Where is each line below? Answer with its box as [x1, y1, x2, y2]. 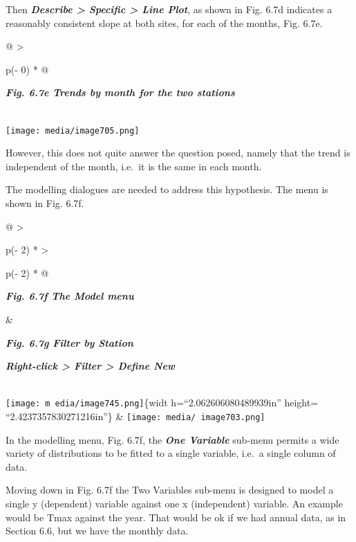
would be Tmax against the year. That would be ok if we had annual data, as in [6, 509, 346, 524]
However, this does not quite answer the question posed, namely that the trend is [6, 145, 350, 160]
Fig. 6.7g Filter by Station [6, 335, 133, 350]
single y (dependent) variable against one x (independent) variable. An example [6, 496, 343, 511]
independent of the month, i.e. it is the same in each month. [6, 159, 262, 173]
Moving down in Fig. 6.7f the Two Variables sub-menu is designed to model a [6, 482, 334, 497]
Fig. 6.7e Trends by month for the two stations [6, 85, 235, 100]
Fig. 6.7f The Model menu [6, 289, 134, 303]
